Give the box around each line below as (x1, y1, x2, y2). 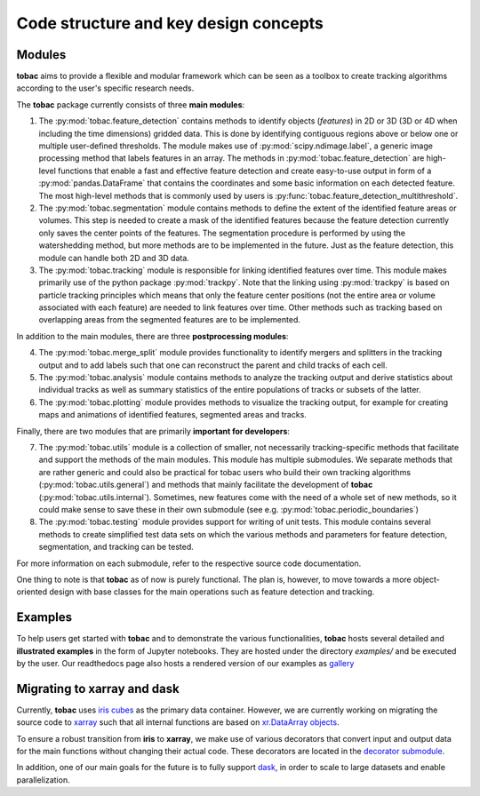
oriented (16, 586, 48, 597)
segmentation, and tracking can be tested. (38, 542, 195, 553)
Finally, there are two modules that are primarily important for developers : (16, 426, 291, 436)
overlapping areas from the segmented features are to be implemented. (38, 314, 301, 325)
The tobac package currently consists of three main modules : (16, 99, 245, 110)
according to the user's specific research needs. (16, 83, 195, 93)
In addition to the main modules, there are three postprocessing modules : (16, 330, 289, 341)
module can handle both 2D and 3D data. (38, 252, 190, 263)
